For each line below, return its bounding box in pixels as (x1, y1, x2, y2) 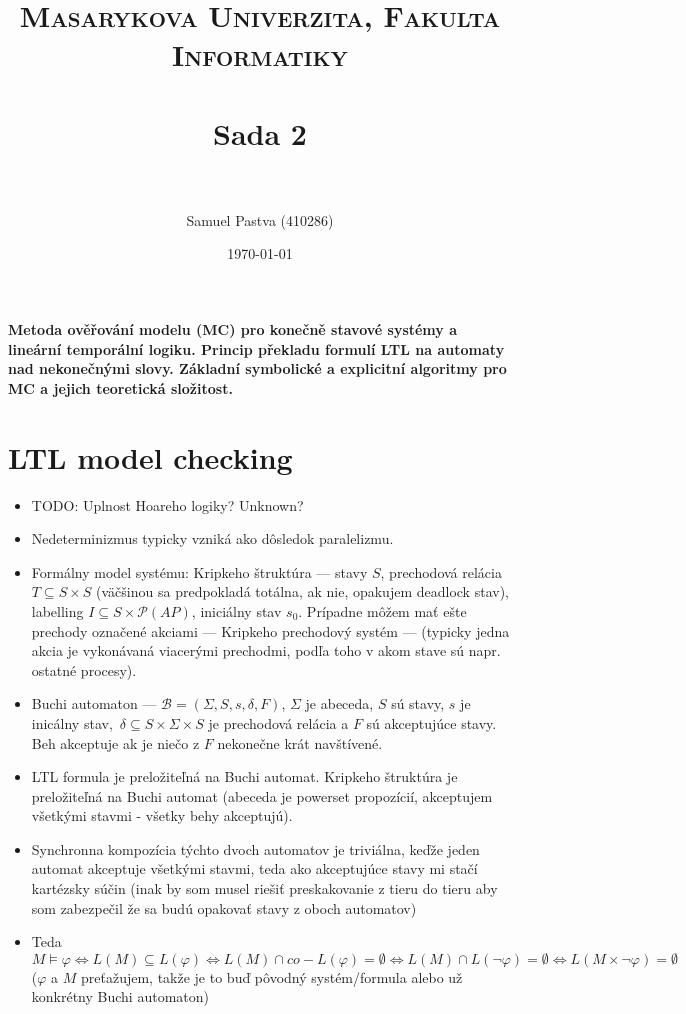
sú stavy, (391, 693, 445, 714)
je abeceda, (305, 693, 374, 714)
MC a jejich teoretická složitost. (8, 377, 233, 398)
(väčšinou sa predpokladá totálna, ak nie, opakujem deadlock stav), (96, 581, 509, 602)
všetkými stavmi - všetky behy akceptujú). (31, 805, 293, 826)
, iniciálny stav (191, 600, 282, 621)
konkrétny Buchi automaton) (31, 986, 209, 1007)
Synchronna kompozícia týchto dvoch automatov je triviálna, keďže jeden (31, 838, 480, 859)
